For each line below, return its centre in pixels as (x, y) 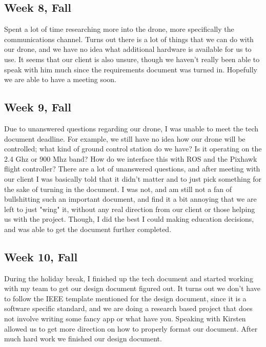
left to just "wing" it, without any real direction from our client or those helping (130, 209)
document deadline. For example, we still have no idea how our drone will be (125, 138)
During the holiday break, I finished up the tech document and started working (129, 278)
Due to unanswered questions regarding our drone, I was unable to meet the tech (131, 128)
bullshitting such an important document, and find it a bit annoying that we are (130, 199)
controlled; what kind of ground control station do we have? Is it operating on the (133, 149)
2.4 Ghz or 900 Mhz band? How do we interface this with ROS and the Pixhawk (131, 158)
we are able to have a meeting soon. (60, 79)
